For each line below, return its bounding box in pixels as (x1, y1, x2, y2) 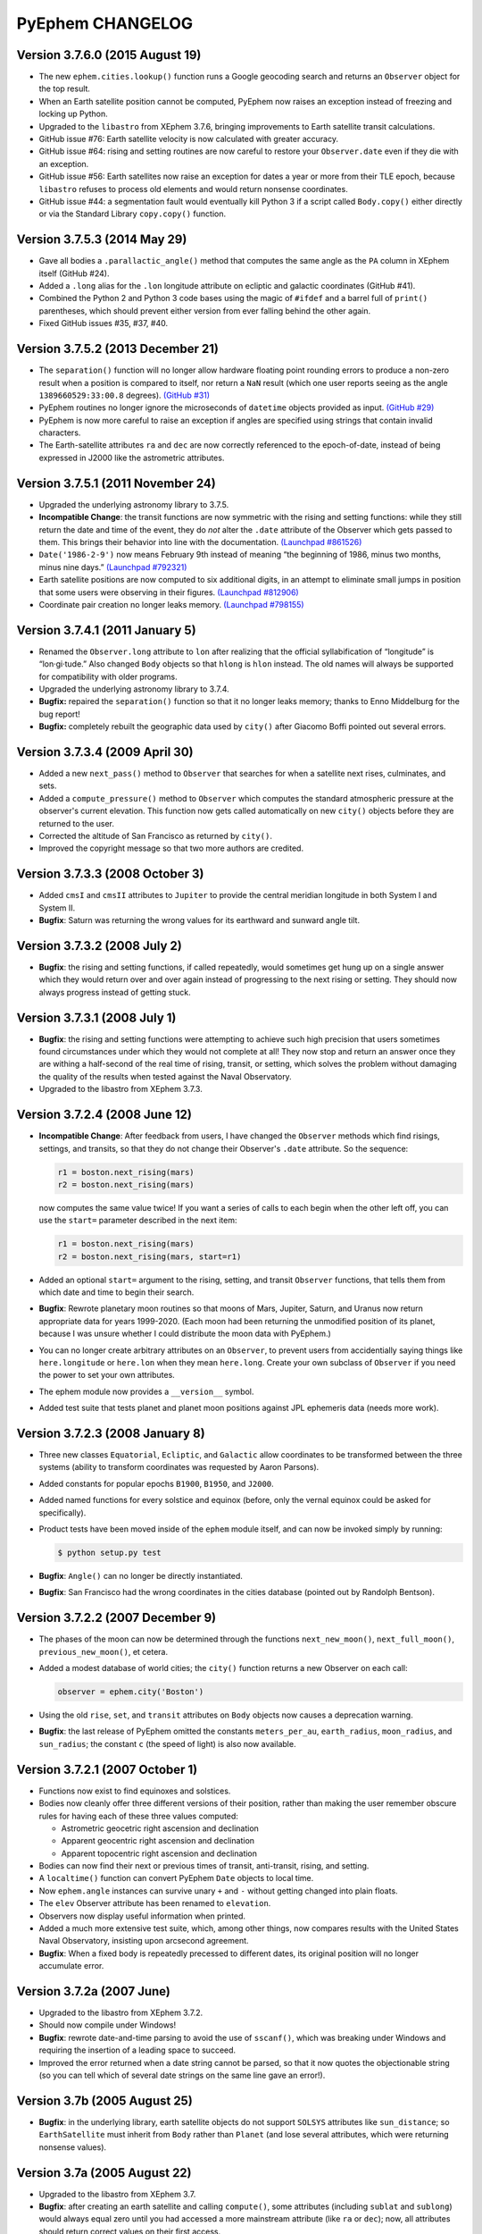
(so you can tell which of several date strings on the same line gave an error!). (38, 2070, 326, 2081)
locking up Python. (38, 108, 109, 120)
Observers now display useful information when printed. (38, 1911, 245, 1921)
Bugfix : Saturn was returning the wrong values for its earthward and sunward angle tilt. (38, 915, 361, 926)
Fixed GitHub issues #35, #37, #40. (38, 318, 169, 329)
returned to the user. (38, 818, 115, 828)
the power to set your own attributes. (38, 1370, 176, 1381)
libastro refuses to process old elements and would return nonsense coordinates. (38, 183, 348, 194)
